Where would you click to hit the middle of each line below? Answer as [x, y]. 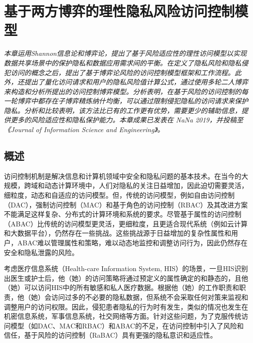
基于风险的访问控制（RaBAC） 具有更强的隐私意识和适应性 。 [120, 335]
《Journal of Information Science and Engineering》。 [84, 129]
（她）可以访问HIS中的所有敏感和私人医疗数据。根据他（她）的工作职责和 [122, 287]
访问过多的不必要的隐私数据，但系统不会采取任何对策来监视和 [150, 297]
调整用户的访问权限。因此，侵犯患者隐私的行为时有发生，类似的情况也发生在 [126, 306]
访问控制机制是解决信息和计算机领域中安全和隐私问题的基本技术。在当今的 [123, 176]
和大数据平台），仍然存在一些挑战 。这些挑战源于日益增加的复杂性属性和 [118, 233]
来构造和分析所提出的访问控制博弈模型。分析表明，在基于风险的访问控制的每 [126, 91]
